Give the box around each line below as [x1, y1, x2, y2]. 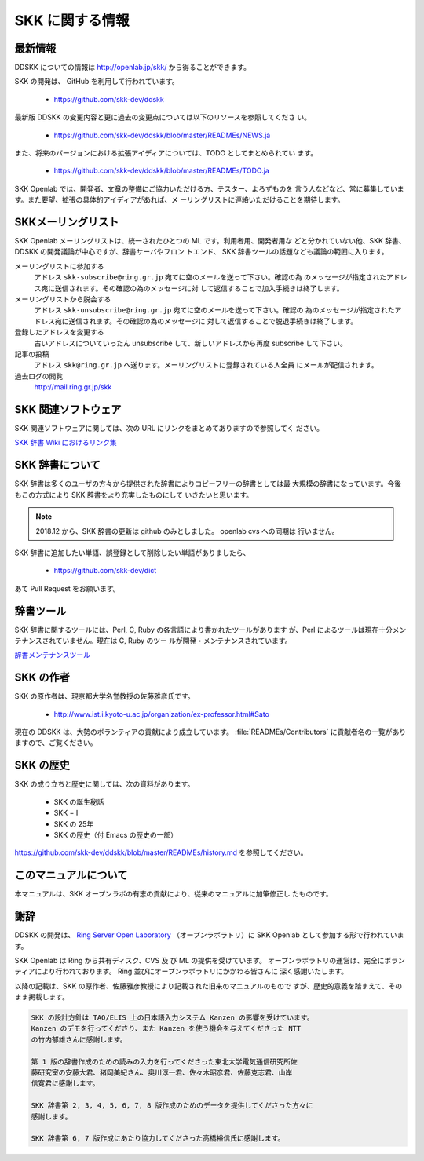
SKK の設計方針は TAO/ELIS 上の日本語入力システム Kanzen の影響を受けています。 [31, 1013, 314, 1022]
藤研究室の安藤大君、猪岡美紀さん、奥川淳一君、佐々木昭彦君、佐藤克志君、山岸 [31, 1068, 293, 1077]
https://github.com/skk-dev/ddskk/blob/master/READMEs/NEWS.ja [53, 130, 271, 140]
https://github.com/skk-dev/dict [53, 566, 157, 575]
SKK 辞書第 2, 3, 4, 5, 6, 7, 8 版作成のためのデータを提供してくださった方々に [31, 1101, 313, 1110]
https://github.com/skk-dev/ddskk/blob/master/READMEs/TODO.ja [53, 166, 270, 176]
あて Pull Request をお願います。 [14, 583, 121, 593]
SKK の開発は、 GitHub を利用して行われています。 [14, 77, 180, 86]
